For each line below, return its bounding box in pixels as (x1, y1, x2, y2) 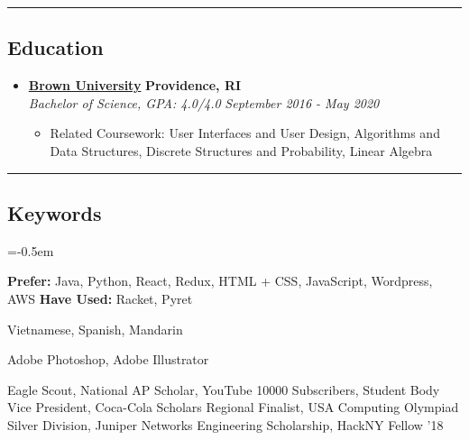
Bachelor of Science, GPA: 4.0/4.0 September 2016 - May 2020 (28, 93, 380, 112)
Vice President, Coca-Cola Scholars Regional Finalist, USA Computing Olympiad (7, 398, 459, 417)
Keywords (7, 198, 102, 226)
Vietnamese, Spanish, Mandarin (7, 319, 183, 338)
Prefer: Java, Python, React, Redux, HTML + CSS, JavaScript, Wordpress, (7, 271, 433, 290)
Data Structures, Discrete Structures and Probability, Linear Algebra (50, 141, 433, 160)
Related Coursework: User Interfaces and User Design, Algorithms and (50, 124, 440, 142)
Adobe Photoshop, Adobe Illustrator (7, 350, 209, 369)
